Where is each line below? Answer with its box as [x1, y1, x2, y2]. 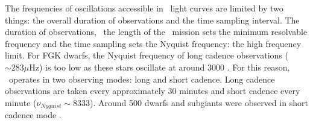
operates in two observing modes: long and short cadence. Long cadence [8, 72, 275, 85]
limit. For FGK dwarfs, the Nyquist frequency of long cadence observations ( [5, 49, 288, 61]
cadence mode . [5, 109, 62, 121]
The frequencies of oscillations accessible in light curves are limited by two [5, 2, 283, 14]
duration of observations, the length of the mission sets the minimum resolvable [5, 25, 308, 38]
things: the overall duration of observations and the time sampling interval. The [5, 13, 300, 26]
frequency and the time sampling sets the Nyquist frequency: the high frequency [5, 37, 302, 49]
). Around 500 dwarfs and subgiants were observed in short [90, 96, 308, 109]
